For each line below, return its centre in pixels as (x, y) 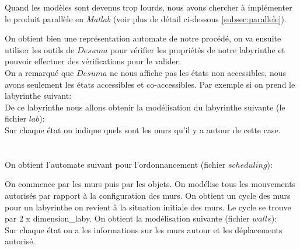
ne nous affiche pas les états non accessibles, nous (198, 72)
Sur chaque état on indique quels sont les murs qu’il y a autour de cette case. (143, 129)
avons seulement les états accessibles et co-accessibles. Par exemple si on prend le (150, 84)
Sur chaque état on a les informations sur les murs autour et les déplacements (144, 229)
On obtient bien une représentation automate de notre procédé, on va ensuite (143, 38)
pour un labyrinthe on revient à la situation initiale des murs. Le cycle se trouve (148, 207)
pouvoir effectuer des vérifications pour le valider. (93, 61)
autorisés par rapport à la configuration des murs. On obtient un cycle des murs (148, 195)
